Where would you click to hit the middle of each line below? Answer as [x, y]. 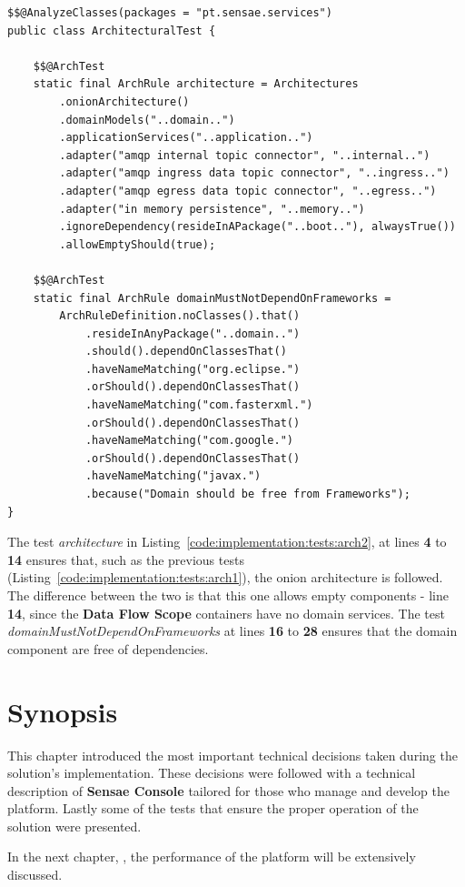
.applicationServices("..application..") [186, 138]
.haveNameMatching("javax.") [173, 476]
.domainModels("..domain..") [147, 120]
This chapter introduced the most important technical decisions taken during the [232, 755]
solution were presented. [74, 826]
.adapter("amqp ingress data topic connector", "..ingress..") [254, 173]
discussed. [35, 875]
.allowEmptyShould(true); [138, 244]
